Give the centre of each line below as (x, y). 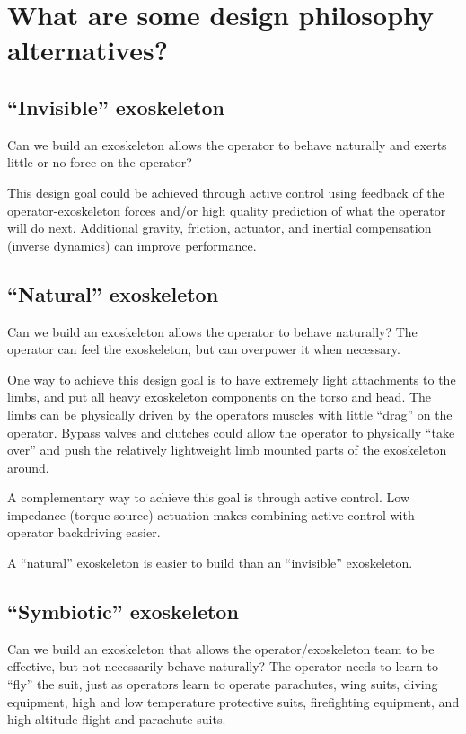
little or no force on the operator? (100, 162)
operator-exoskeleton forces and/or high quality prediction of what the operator (227, 210)
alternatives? (88, 50)
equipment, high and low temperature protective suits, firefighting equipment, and (233, 701)
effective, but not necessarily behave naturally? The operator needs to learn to (223, 666)
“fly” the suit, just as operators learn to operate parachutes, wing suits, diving (223, 684)
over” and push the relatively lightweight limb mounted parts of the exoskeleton (227, 450)
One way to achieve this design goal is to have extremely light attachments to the (232, 379)
